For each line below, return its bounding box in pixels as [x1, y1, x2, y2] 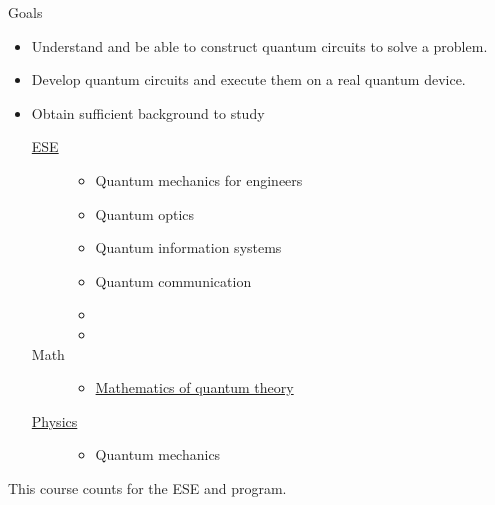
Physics [31, 410, 78, 431]
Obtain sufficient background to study [31, 102, 265, 123]
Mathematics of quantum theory [95, 377, 294, 398]
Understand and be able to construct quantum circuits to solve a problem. [31, 35, 488, 56]
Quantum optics [95, 203, 195, 224]
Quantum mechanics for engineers [95, 169, 303, 190]
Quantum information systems [95, 237, 282, 258]
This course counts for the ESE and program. [8, 477, 287, 498]
